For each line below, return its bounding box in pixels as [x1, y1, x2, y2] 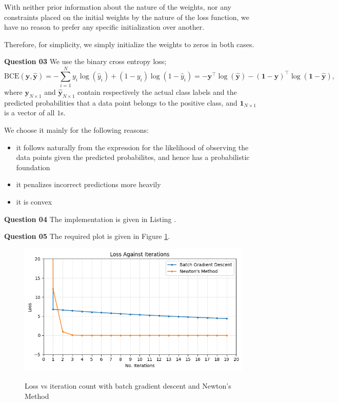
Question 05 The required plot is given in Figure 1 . [4, 231, 170, 241]
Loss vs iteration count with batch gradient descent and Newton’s [25, 380, 231, 391]
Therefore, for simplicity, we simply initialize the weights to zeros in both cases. [4, 38, 254, 49]
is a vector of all [4, 107, 55, 118]
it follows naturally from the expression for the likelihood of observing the [16, 142, 249, 152]
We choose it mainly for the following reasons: [4, 125, 149, 135]
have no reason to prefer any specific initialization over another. [4, 22, 205, 32]
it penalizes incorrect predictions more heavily [16, 179, 161, 190]
